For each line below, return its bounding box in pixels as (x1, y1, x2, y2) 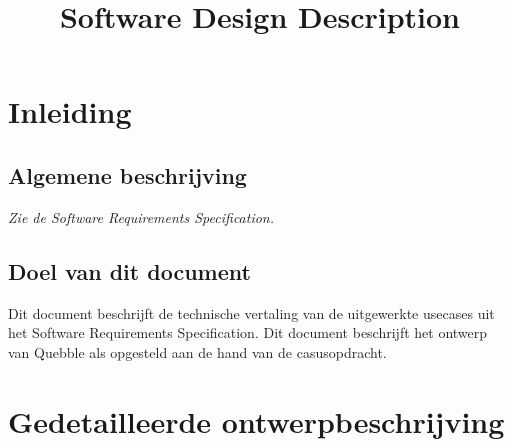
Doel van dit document (8, 255, 251, 286)
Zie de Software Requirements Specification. (8, 206, 275, 227)
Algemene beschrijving (8, 159, 247, 190)
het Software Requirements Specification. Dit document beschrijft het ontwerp (8, 322, 488, 343)
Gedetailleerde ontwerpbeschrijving (8, 400, 505, 441)
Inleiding (8, 91, 132, 132)
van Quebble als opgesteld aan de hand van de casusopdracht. (8, 341, 387, 362)
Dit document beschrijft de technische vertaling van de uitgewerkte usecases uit (8, 302, 495, 323)
